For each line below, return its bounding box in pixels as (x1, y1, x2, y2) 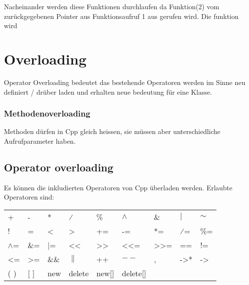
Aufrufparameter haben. (4, 135, 76, 146)
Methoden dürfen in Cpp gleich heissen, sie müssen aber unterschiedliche (4, 126, 221, 136)
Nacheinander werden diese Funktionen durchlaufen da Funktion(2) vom (4, 1, 219, 11)
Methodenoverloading (4, 107, 90, 119)
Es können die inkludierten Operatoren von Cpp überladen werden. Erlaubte (4, 182, 232, 192)
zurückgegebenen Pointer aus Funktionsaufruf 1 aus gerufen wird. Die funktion (4, 11, 239, 21)
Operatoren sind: (4, 192, 54, 202)
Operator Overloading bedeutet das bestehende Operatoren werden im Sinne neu (4, 77, 246, 87)
